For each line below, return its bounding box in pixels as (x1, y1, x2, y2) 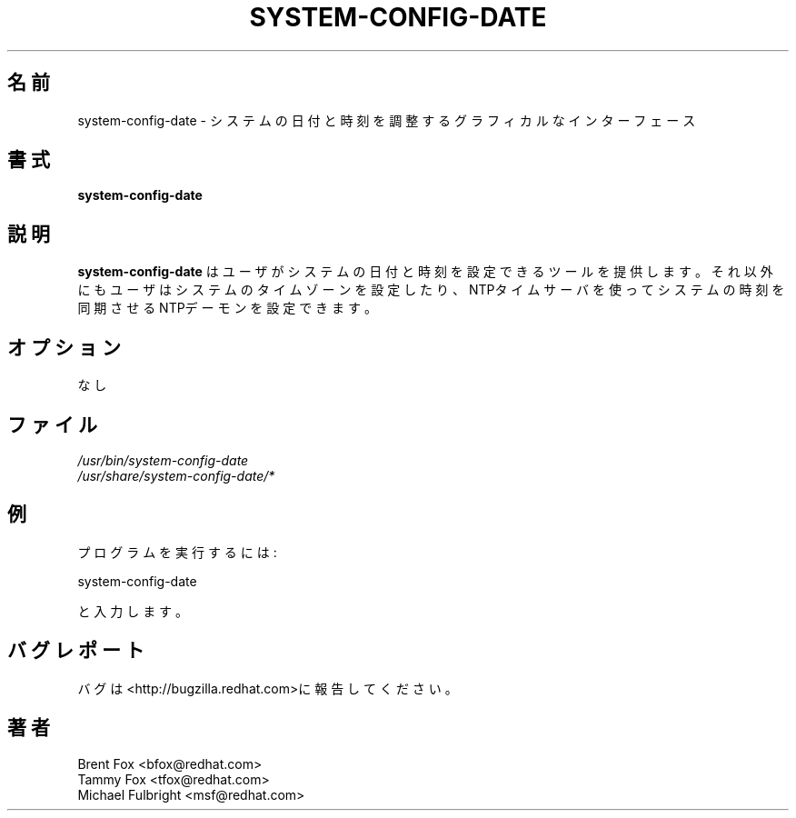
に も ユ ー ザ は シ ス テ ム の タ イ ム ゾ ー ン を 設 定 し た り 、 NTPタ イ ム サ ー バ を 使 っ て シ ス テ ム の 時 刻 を (77, 282, 785, 298)
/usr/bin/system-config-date (77, 452, 249, 468)
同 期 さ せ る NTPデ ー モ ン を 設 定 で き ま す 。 (77, 300, 377, 316)
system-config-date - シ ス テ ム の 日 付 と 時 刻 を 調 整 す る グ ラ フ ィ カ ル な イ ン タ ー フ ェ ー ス (77, 112, 696, 128)
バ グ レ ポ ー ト (7, 639, 144, 663)
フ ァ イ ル (7, 413, 97, 436)
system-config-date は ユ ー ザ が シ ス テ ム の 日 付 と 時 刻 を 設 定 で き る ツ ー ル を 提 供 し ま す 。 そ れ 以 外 (77, 264, 773, 280)
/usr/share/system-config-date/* (77, 467, 275, 484)
